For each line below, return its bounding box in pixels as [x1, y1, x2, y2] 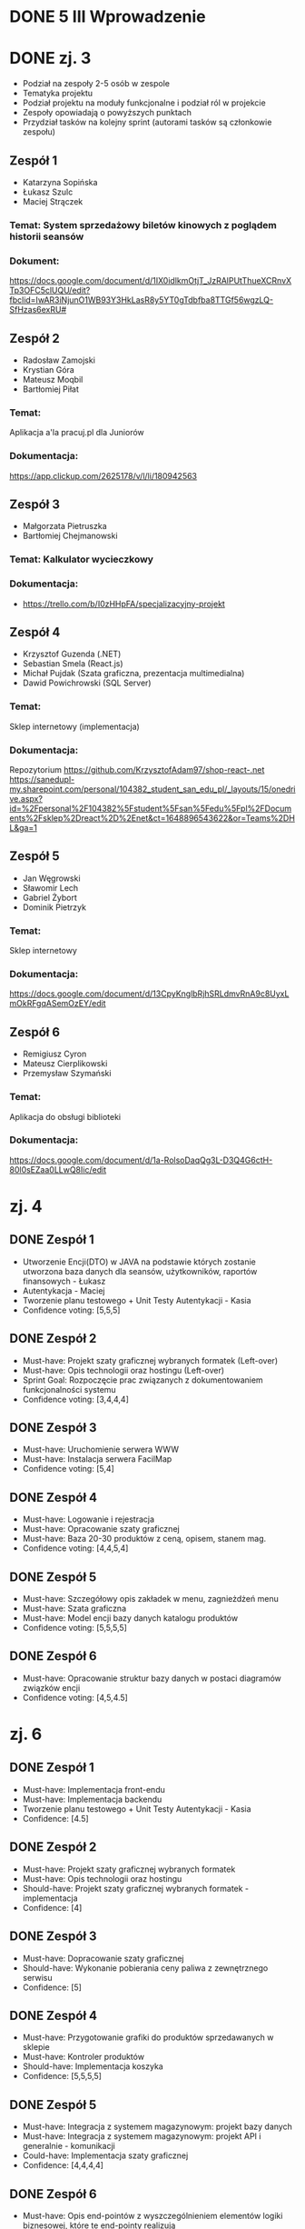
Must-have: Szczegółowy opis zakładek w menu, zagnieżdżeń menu [22, 1594, 279, 1604]
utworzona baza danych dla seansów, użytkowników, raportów [22, 1265, 258, 1276]
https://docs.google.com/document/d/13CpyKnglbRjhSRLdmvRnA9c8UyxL [9, 988, 290, 999]
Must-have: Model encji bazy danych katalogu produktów [22, 1613, 239, 1624]
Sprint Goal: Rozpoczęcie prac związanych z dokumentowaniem [22, 1374, 263, 1385]
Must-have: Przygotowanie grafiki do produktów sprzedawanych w [22, 2032, 274, 2043]
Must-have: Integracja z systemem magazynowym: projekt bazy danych [22, 2121, 292, 2133]
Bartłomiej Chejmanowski [22, 530, 118, 542]
